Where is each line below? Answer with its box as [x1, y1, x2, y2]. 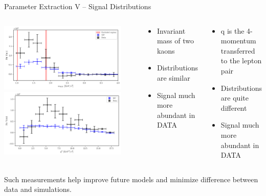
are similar [157, 72, 190, 83]
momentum [220, 35, 256, 46]
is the [227, 25, 245, 36]
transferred [220, 45, 255, 56]
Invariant [157, 25, 186, 36]
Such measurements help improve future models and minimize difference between [4, 174, 258, 184]
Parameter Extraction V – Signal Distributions [4, 1, 151, 11]
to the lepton [220, 55, 262, 66]
